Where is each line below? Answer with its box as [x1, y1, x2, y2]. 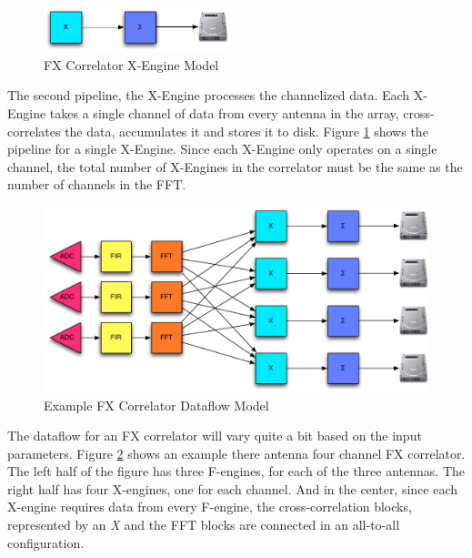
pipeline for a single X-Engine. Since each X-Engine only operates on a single [7, 139, 437, 158]
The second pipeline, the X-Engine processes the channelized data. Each [7, 86, 410, 105]
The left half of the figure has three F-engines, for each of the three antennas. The [7, 462, 466, 481]
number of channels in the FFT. [7, 175, 186, 194]
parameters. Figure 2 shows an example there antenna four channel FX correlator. [7, 443, 466, 462]
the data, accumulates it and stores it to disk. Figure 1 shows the [65, 121, 428, 140]
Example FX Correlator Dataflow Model [44, 395, 269, 414]
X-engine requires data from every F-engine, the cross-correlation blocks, [7, 497, 412, 516]
